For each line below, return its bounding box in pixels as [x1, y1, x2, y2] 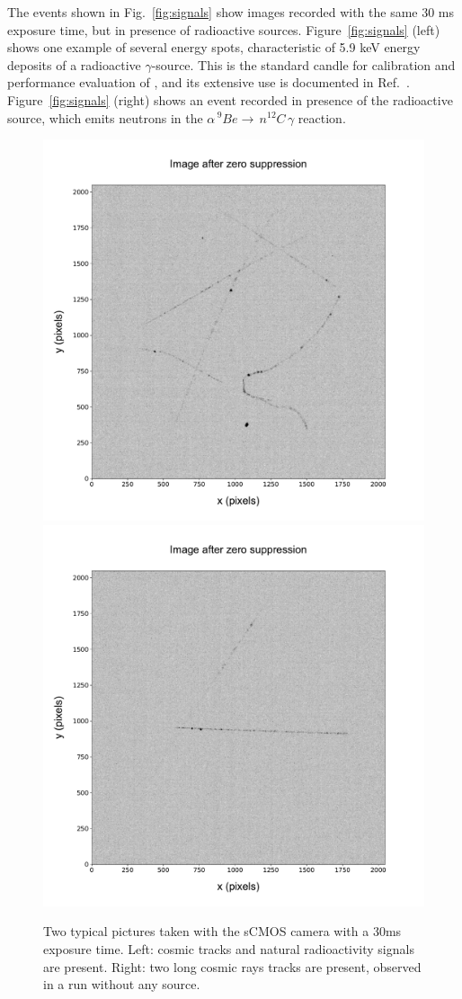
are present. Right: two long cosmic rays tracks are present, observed [43, 957, 422, 976]
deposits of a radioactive [7, 55, 141, 74]
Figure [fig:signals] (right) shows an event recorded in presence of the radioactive [7, 90, 453, 109]
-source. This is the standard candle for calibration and [151, 55, 456, 74]
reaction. [298, 108, 346, 127]
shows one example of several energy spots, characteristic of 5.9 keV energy [7, 38, 421, 57]
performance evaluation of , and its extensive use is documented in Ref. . [7, 73, 410, 92]
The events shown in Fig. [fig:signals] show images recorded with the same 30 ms [7, 3, 455, 21]
